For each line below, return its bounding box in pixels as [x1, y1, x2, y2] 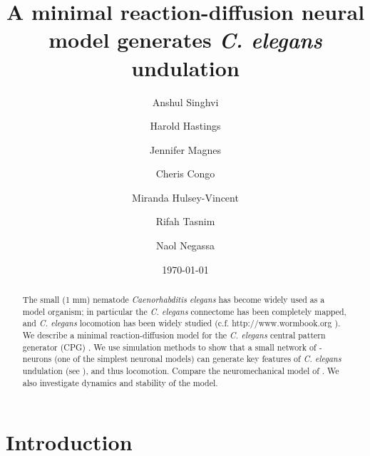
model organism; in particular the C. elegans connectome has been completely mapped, [22, 305, 346, 317]
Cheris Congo [155, 166, 215, 181]
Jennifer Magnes [150, 142, 221, 157]
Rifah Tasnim [155, 214, 215, 229]
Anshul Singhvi [152, 94, 219, 109]
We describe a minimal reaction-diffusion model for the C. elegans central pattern [22, 329, 326, 341]
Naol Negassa [156, 238, 215, 253]
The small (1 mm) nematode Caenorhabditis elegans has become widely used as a [22, 294, 325, 306]
